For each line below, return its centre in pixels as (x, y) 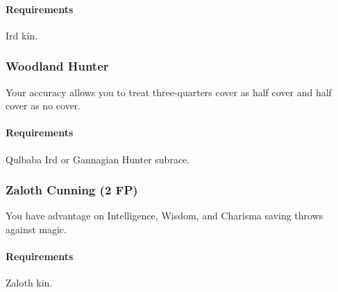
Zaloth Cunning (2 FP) (72, 190)
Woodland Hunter (57, 66)
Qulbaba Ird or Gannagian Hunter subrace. (98, 159)
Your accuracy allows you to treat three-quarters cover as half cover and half (169, 92)
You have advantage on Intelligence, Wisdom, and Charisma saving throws (164, 216)
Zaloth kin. (29, 283)
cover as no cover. (43, 106)
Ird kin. (22, 35)
